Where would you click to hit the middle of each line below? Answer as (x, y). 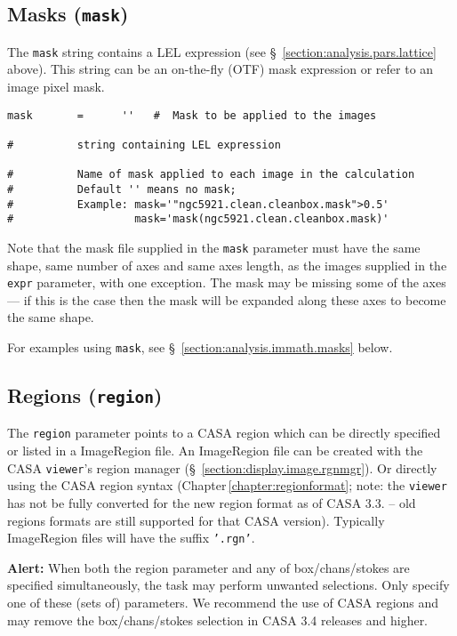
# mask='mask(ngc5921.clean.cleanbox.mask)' (198, 219)
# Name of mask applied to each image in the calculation (211, 175)
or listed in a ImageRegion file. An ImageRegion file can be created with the (215, 451)
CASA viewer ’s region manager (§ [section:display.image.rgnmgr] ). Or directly (222, 467)
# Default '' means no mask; (122, 189)
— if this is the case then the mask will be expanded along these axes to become (227, 299)
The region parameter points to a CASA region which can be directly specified (224, 433)
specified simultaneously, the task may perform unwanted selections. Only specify (228, 585)
